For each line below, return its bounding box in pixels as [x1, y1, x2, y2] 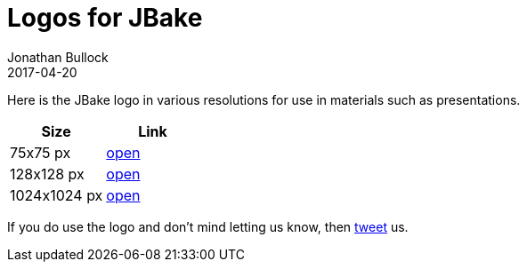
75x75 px [10, 143, 71, 162]
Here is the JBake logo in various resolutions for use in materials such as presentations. [7, 91, 521, 107]
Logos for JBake [7, 3, 203, 33]
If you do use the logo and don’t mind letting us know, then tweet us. [7, 218, 409, 234]
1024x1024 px [10, 186, 103, 204]
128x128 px [10, 164, 85, 183]
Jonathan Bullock [7, 49, 109, 65]
